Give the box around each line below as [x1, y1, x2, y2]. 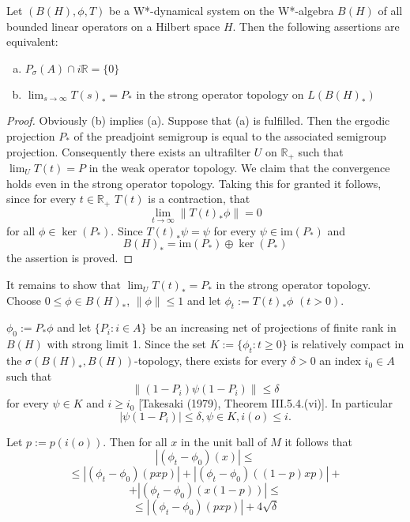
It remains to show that [6, 276, 121, 293]
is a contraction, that [148, 190, 250, 207]
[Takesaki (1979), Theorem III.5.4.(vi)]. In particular [138, 395, 393, 411]
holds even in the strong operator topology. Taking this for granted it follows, [6, 175, 382, 191]
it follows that [284, 433, 353, 449]
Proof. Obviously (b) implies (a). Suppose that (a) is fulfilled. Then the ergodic [6, 112, 390, 129]
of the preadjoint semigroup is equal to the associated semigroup [73, 127, 386, 144]
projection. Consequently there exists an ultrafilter [6, 143, 251, 160]
